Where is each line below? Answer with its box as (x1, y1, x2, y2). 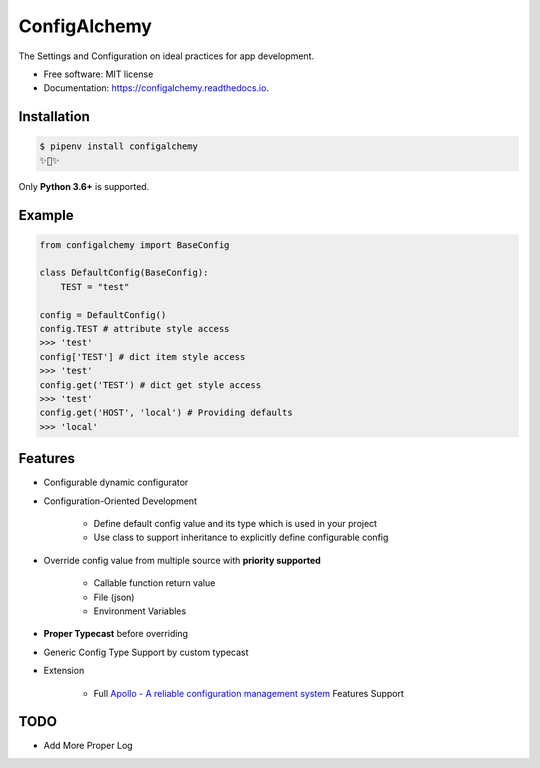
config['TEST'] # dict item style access (39, 351, 246, 362)
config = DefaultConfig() (39, 309, 167, 320)
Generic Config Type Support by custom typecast (43, 646, 249, 658)
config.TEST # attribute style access (39, 323, 230, 335)
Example (18, 206, 74, 224)
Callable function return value (93, 577, 216, 589)
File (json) (93, 591, 135, 603)
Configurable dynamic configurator (43, 476, 189, 489)
